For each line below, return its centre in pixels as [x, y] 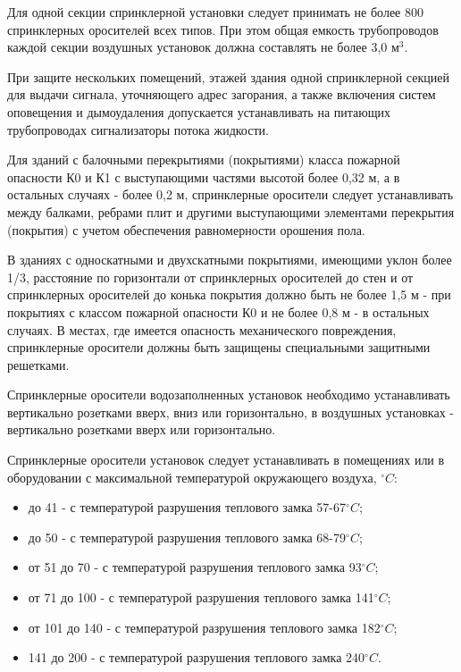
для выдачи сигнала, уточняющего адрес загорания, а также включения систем [222, 94]
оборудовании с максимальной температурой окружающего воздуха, [192, 477]
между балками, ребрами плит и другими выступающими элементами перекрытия [231, 211]
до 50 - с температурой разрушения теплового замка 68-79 [187, 537]
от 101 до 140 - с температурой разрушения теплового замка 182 [204, 627]
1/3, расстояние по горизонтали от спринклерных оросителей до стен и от [210, 277]
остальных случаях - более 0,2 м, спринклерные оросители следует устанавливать [230, 194]
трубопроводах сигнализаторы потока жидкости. [138, 129]
